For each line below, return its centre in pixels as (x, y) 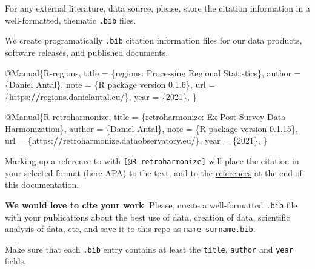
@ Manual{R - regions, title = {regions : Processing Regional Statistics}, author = (153, 72)
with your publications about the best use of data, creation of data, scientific (148, 217)
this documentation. (42, 184)
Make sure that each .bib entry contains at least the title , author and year (149, 249)
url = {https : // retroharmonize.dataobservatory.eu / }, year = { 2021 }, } (136, 140)
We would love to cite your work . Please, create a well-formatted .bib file (151, 204)
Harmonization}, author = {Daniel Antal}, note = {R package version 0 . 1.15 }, (151, 128)
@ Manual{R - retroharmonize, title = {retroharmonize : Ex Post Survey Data (145, 117)
